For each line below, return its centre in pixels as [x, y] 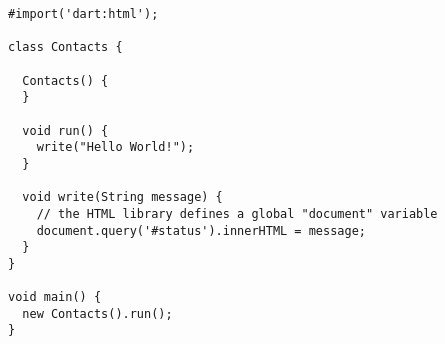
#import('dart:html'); [83, 14]
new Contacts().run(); [97, 313]
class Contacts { [65, 47]
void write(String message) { [122, 197]
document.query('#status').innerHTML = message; [201, 230]
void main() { [55, 297]
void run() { [65, 130]
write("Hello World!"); [115, 147]
